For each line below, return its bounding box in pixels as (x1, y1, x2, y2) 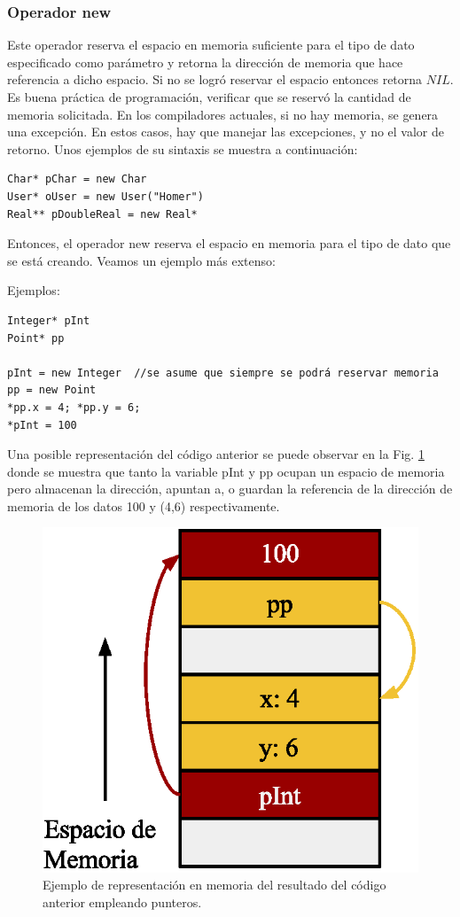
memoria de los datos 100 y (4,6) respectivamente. (7, 496, 280, 515)
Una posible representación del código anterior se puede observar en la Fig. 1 (7, 445, 425, 463)
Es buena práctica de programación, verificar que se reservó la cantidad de (7, 88, 411, 105)
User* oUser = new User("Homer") (7, 190, 204, 203)
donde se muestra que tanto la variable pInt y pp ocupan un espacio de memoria (7, 462, 445, 480)
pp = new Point (7, 384, 97, 397)
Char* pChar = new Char (7, 173, 147, 186)
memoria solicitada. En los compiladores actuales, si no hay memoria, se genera (7, 105, 439, 123)
